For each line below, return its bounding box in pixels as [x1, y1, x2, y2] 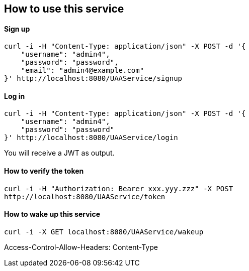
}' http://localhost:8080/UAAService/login [4, 133, 178, 142]
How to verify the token [4, 167, 84, 176]
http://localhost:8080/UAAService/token [4, 192, 165, 201]
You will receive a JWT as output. [4, 149, 115, 158]
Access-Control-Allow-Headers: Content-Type [4, 242, 158, 251]
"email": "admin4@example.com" [21, 66, 144, 75]
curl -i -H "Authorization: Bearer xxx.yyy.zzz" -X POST [4, 184, 233, 193]
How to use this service [4, 3, 124, 15]
